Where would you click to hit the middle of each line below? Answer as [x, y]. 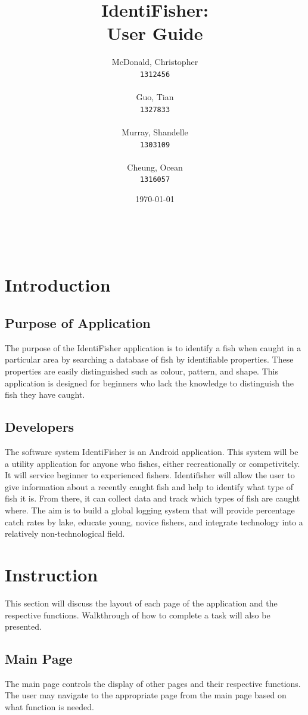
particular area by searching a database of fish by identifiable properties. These [149, 359]
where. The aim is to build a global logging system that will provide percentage [150, 510]
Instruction [52, 574]
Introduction [58, 285]
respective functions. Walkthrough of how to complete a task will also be [138, 615]
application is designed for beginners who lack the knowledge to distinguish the [150, 383]
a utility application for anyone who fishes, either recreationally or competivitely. [153, 463]
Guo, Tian [155, 97]
